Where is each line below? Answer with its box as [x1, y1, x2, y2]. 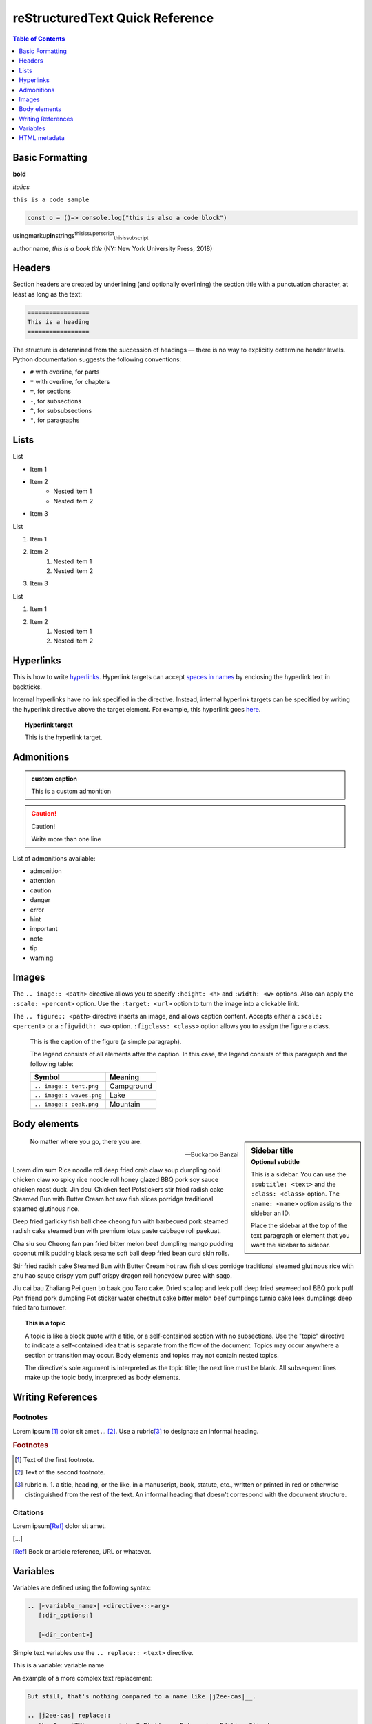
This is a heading [27, 318, 90, 326]
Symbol [34, 1072, 60, 1082]
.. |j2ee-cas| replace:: [27, 1712, 112, 1720]
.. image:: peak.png [34, 1101, 99, 1108]
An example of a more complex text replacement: [12, 1674, 153, 1682]
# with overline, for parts [30, 368, 100, 376]
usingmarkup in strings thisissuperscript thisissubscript [12, 230, 149, 241]
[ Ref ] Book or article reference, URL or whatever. [12, 1547, 152, 1555]
